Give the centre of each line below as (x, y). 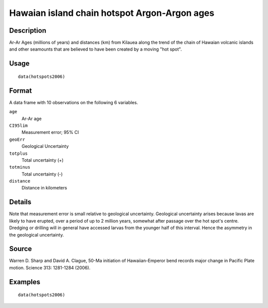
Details (20, 202)
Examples (25, 282)
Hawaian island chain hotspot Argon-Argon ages (112, 13)
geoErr (17, 139)
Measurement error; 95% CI (50, 132)
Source (21, 249)
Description (28, 31)
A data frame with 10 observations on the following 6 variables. (74, 102)
